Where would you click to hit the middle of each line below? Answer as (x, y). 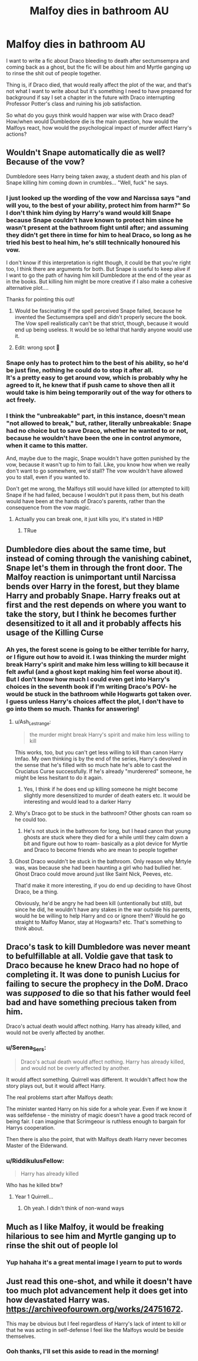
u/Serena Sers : (26, 1048)
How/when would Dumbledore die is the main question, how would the (92, 121)
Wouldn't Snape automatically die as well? (86, 153)
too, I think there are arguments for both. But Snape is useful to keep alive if (98, 269)
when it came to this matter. (47, 445)
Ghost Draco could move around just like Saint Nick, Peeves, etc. (94, 874)
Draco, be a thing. (37, 892)
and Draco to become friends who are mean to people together (100, 849)
